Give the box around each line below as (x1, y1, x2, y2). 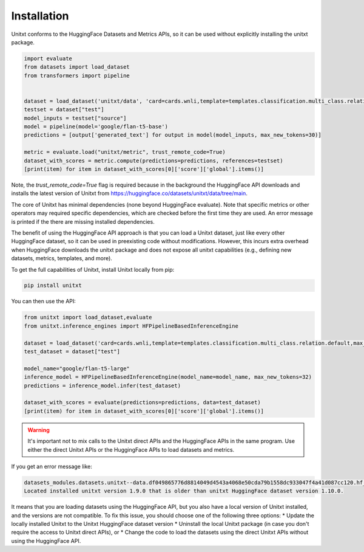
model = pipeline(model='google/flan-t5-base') (24, 123, 168, 130)
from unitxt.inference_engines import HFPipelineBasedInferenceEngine (24, 322, 239, 329)
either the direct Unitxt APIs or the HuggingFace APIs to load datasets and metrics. (27, 446, 235, 453)
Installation (11, 9, 69, 22)
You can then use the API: (11, 298, 76, 305)
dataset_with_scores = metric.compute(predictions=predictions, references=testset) (24, 157, 283, 164)
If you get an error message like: (11, 463, 92, 470)
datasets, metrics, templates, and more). (11, 255, 112, 262)
